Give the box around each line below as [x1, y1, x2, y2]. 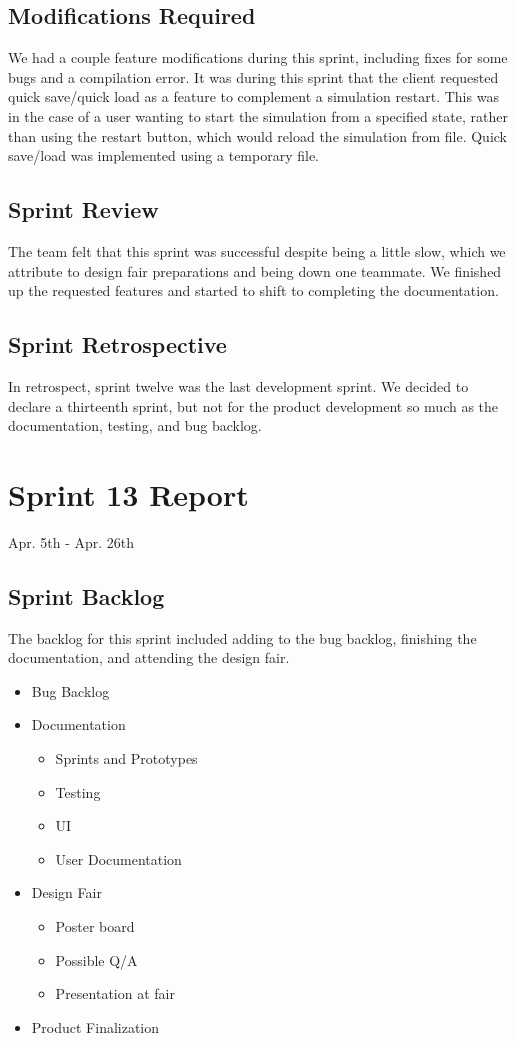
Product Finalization [31, 1016, 160, 1037]
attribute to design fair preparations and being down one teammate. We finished [8, 260, 502, 281]
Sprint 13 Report [8, 473, 249, 514]
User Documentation [55, 848, 182, 869]
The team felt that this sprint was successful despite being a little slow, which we [8, 240, 506, 261]
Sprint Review [8, 194, 159, 225]
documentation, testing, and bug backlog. [8, 415, 262, 436]
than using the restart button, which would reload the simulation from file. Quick [8, 125, 507, 146]
